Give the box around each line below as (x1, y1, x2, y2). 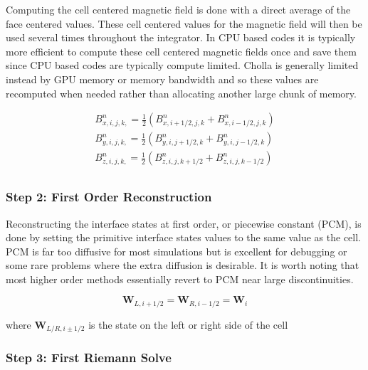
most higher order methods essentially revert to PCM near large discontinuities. (6, 271, 354, 286)
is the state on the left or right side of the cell (88, 317, 288, 332)
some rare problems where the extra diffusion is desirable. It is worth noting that (6, 258, 359, 273)
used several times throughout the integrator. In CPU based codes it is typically (6, 30, 356, 45)
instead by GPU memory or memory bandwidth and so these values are (6, 71, 319, 86)
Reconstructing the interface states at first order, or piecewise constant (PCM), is (6, 216, 362, 231)
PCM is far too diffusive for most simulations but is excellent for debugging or (6, 243, 347, 258)
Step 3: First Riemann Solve (6, 349, 172, 366)
